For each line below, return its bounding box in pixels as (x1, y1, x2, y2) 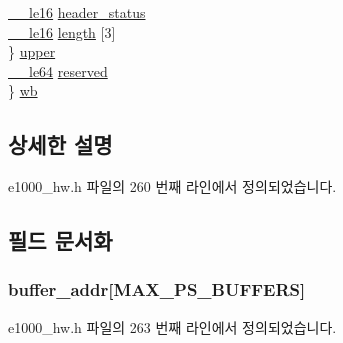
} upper (8, 41, 56, 62)
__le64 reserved (8, 60, 108, 81)
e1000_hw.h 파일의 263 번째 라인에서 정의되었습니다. (8, 316, 337, 337)
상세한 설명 (8, 129, 113, 160)
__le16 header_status (8, 2, 146, 22)
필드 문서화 (8, 225, 113, 256)
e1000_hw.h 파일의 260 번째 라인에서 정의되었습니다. (8, 176, 337, 197)
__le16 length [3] (8, 21, 116, 42)
